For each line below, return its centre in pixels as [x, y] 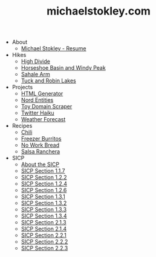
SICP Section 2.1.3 [44, 222]
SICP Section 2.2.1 [44, 235]
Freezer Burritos [41, 139]
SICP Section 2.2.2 [44, 242]
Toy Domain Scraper [47, 107]
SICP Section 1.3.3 [44, 210]
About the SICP [40, 164]
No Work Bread [40, 145]
